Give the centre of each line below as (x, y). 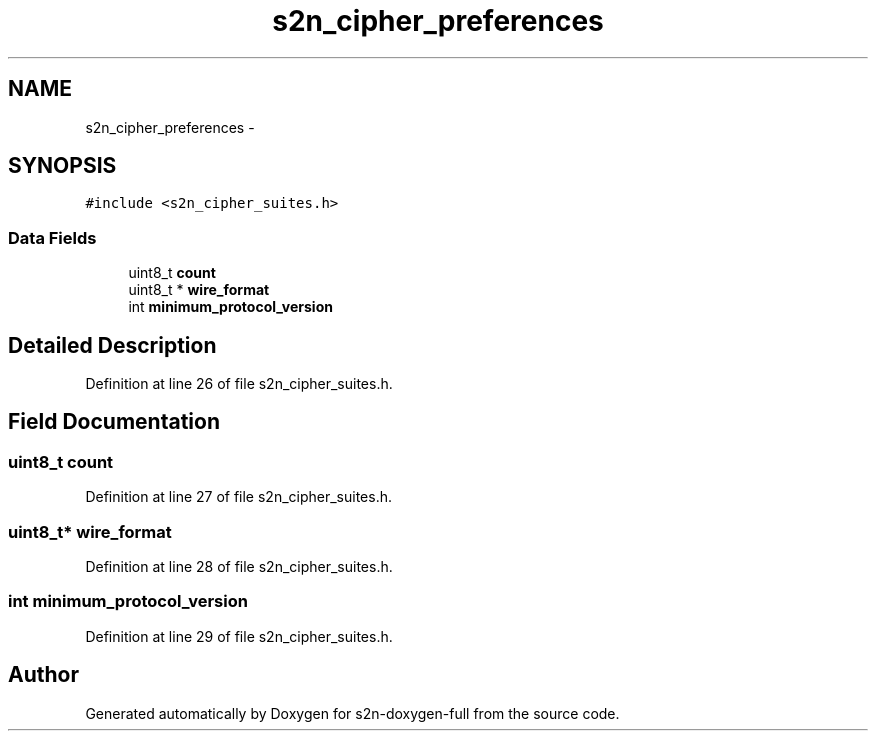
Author (43, 675)
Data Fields (52, 237)
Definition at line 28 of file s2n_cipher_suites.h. (239, 566)
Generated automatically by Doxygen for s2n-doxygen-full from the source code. (352, 713)
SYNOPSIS (62, 166)
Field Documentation (114, 422)
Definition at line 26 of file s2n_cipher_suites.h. (239, 384)
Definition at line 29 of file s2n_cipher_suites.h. (239, 636)
